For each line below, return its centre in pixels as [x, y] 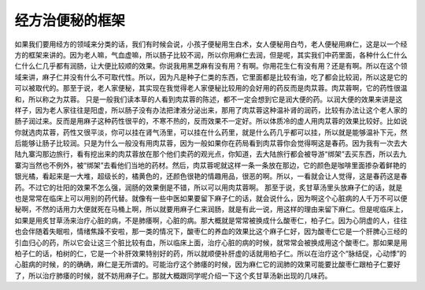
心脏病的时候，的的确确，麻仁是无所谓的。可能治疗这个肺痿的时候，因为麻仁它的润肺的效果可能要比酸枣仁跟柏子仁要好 [207, 265]
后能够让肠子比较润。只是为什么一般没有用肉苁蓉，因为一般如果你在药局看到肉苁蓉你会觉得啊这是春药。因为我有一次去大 [211, 143]
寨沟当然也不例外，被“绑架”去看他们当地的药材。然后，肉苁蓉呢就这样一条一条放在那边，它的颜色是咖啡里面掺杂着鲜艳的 [211, 165]
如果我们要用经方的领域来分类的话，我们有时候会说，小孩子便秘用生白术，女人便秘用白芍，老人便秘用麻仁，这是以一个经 [211, 44]
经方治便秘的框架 [70, 20]
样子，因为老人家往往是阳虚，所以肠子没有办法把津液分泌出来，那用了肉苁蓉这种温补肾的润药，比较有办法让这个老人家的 [211, 110]
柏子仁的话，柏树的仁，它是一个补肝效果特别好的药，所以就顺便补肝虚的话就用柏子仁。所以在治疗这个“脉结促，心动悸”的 [211, 253]
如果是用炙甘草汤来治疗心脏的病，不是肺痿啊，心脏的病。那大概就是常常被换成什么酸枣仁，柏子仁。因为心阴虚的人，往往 [211, 220]
